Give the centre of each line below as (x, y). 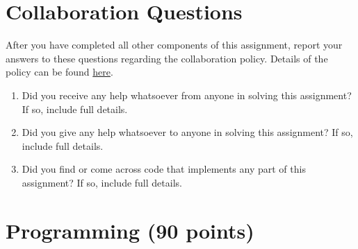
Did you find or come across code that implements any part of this (164, 169)
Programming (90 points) (130, 230)
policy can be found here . (59, 72)
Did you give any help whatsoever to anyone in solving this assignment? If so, (187, 132)
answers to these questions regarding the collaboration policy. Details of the (167, 58)
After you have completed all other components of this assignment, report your (174, 45)
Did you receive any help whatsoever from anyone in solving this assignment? (187, 95)
